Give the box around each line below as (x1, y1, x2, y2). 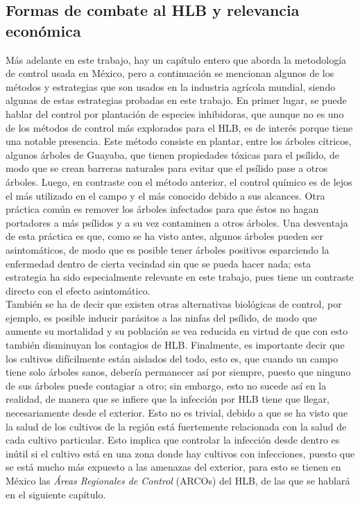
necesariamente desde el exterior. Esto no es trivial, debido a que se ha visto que (6, 405, 348, 420)
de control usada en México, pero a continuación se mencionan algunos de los (6, 66, 334, 80)
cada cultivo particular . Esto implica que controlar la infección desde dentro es (6, 433, 340, 447)
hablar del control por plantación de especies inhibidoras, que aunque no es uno (6, 106, 344, 121)
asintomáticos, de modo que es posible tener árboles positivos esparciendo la (6, 242, 329, 256)
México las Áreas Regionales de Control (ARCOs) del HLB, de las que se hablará (6, 473, 350, 487)
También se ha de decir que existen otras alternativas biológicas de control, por (6, 297, 342, 311)
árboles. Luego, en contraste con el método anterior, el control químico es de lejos (6, 174, 352, 189)
